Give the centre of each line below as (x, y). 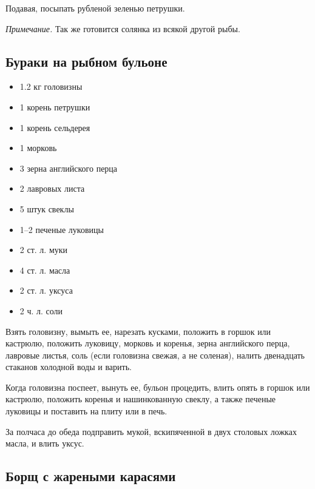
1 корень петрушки (55, 106)
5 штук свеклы (47, 208)
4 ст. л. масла (45, 270)
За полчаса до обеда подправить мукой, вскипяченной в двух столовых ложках (151, 431)
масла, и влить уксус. (45, 443)
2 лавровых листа (52, 188)
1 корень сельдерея (55, 127)
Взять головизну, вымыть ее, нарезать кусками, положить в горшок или (138, 331)
